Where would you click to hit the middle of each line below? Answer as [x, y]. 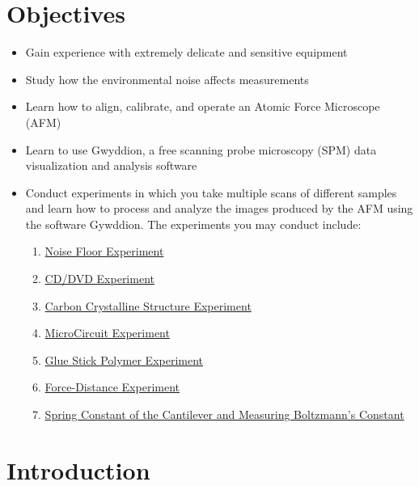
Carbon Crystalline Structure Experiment [148, 305]
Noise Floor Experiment [104, 251]
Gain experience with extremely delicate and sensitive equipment [186, 52]
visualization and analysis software [111, 165]
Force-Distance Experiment [112, 387]
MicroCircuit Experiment [107, 333]
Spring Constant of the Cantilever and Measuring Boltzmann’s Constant [224, 414]
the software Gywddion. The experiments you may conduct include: [193, 224]
